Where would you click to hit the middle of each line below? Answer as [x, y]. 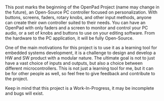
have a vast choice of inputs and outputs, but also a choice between [74, 63]
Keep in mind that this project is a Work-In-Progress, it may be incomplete [80, 88]
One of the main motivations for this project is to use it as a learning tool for [81, 48]
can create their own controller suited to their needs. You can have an [75, 22]
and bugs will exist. [24, 93]
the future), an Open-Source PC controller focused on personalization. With [81, 12]
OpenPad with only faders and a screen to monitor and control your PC [77, 28]
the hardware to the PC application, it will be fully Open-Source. [69, 38]
